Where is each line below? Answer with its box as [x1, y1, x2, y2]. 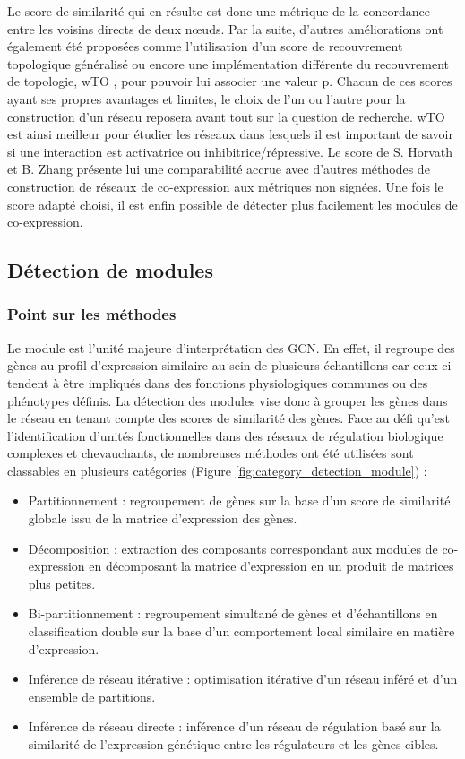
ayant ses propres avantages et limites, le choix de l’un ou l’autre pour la [7, 89, 406, 108]
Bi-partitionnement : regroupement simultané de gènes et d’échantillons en [28, 604, 438, 623]
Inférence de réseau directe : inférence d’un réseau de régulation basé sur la [28, 717, 441, 736]
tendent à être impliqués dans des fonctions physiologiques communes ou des [7, 373, 428, 392]
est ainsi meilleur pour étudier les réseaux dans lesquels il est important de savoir [7, 125, 453, 143]
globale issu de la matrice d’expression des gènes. [28, 509, 297, 528]
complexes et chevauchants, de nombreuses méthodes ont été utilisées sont [7, 444, 414, 462]
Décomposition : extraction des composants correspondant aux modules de [28, 539, 438, 557]
